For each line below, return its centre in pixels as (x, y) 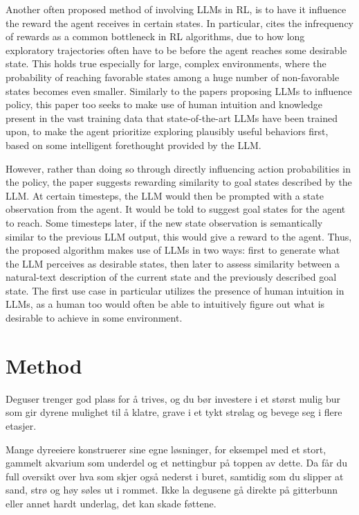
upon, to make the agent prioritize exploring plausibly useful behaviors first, (167, 131)
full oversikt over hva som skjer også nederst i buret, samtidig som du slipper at (175, 476)
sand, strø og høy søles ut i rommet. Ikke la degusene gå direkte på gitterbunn (172, 490)
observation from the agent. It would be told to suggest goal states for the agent (176, 209)
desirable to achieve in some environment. (94, 318)
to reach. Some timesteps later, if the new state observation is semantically (164, 222)
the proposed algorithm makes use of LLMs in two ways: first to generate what (173, 250)
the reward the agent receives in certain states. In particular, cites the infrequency (180, 23)
